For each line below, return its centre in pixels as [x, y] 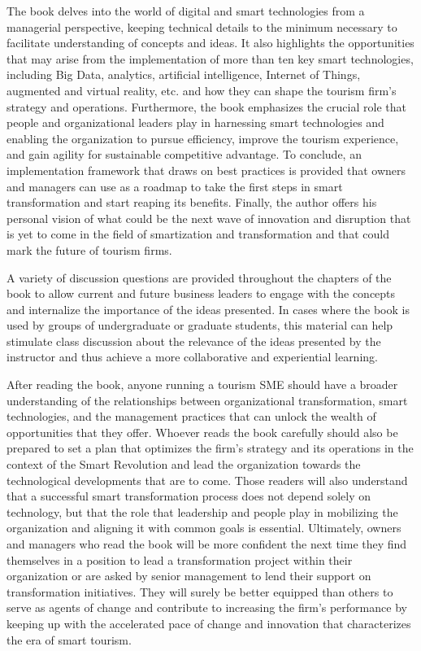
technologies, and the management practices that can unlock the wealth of [191, 416]
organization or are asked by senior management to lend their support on [189, 576]
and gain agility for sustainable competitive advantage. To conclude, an [184, 154]
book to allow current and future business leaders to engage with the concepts [201, 293]
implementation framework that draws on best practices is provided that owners [206, 170]
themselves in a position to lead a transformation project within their [180, 559]
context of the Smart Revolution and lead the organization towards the [184, 464]
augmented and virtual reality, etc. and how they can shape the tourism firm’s [202, 90]
